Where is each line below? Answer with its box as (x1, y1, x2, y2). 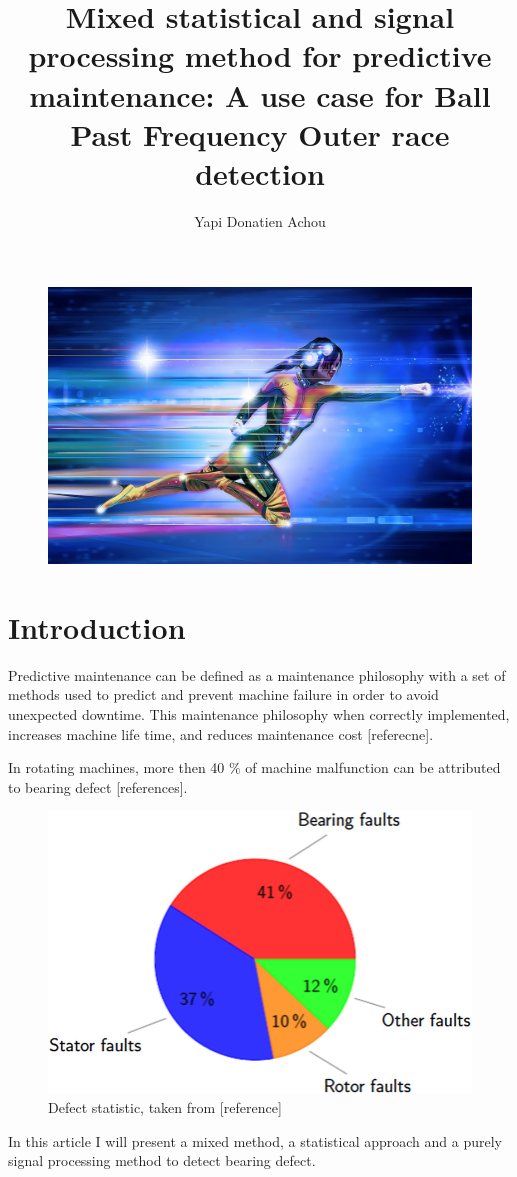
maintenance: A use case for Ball (29, 74, 491, 115)
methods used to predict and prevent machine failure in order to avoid (8, 684, 439, 705)
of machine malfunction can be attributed (245, 757, 501, 778)
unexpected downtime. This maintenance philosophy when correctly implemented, (8, 703, 510, 724)
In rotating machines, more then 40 (8, 757, 225, 778)
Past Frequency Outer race (70, 113, 450, 154)
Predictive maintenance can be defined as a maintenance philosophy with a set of (8, 664, 506, 685)
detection (195, 152, 325, 193)
